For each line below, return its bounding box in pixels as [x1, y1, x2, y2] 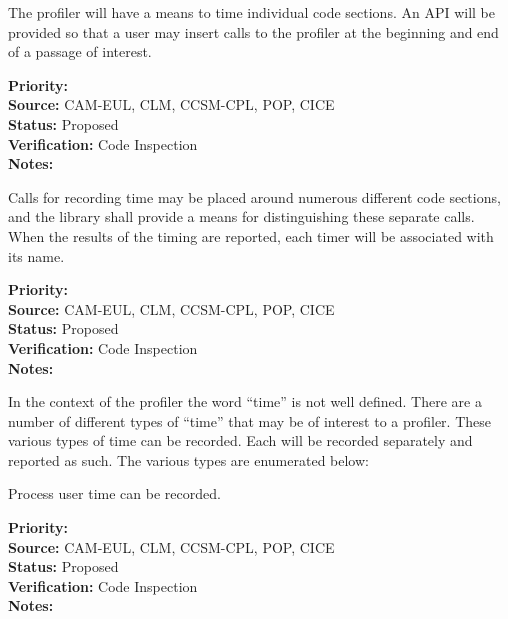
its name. [8, 245, 65, 266]
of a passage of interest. [8, 41, 152, 62]
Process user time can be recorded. [8, 483, 221, 504]
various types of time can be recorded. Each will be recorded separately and [8, 430, 473, 451]
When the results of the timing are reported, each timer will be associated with [8, 225, 494, 246]
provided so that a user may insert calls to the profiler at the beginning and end [8, 21, 499, 42]
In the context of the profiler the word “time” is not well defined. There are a [8, 391, 482, 412]
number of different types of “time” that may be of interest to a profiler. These [8, 410, 491, 431]
